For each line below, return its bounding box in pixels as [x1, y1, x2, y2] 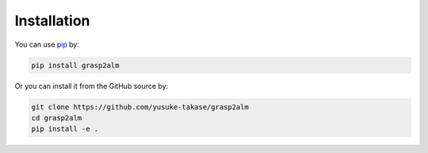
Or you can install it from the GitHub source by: [14, 81, 169, 90]
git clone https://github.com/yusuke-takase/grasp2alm [31, 102, 249, 111]
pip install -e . [31, 124, 99, 134]
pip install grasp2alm [31, 60, 120, 70]
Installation [14, 12, 90, 29]
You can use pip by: [14, 40, 79, 49]
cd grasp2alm [31, 113, 82, 122]
